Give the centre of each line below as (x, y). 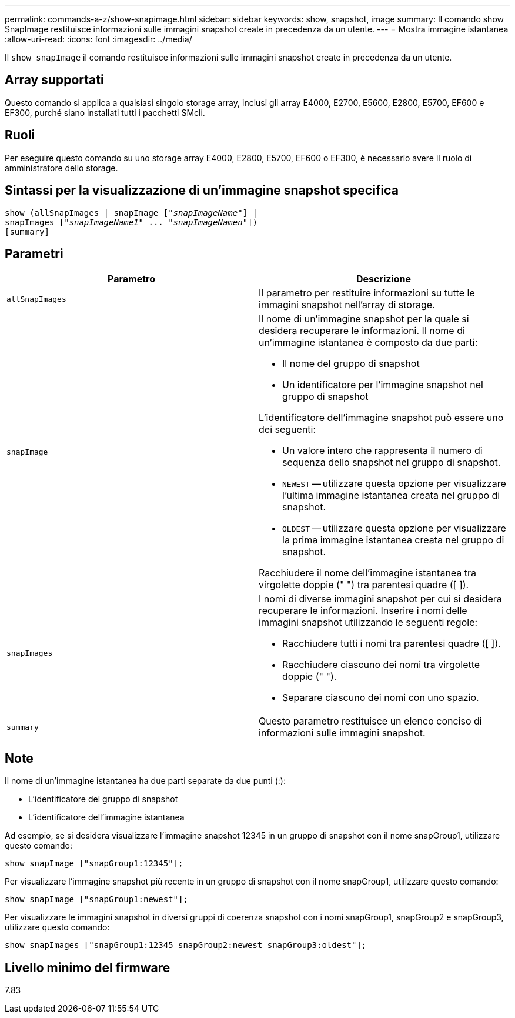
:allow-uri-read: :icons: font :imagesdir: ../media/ (98, 39)
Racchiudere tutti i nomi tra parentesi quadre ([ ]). (392, 644)
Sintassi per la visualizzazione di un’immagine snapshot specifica (202, 191)
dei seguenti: (287, 430)
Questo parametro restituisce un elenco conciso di (370, 721)
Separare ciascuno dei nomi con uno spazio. (381, 698)
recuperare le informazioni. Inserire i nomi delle (363, 611)
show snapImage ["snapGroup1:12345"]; (94, 864)
